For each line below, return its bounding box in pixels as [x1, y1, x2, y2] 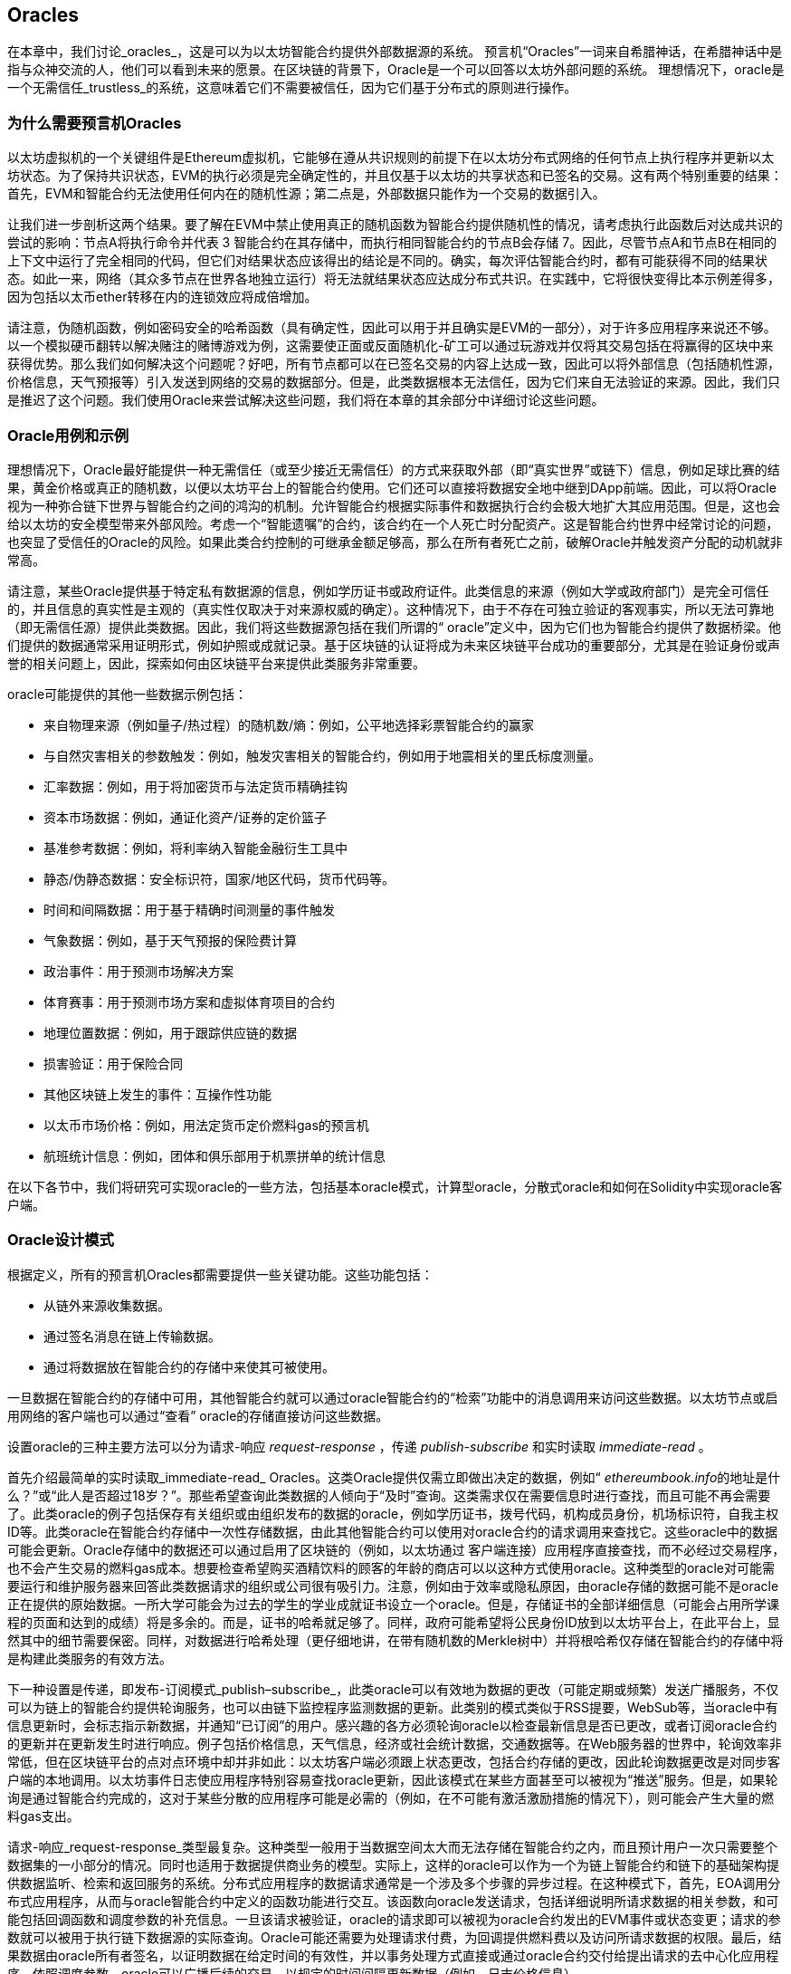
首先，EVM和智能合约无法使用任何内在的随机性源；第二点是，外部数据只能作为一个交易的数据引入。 [7, 186, 605, 202]
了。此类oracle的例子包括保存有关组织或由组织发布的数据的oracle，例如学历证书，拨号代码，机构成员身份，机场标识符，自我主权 [7, 1505, 779, 1521]
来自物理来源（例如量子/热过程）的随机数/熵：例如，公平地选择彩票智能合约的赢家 [43, 716, 535, 733]
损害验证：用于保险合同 [43, 1055, 183, 1071]
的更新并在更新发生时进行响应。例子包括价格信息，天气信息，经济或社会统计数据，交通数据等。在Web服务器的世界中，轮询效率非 [7, 1735, 782, 1751]
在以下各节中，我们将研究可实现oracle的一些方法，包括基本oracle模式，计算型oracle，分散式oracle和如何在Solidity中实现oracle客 [7, 1178, 783, 1194]
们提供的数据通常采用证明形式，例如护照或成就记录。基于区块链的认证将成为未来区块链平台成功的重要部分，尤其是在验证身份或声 [7, 637, 780, 653]
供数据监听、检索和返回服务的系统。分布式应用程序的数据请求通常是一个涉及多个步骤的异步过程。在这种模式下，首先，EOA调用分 [7, 1874, 781, 1891]
